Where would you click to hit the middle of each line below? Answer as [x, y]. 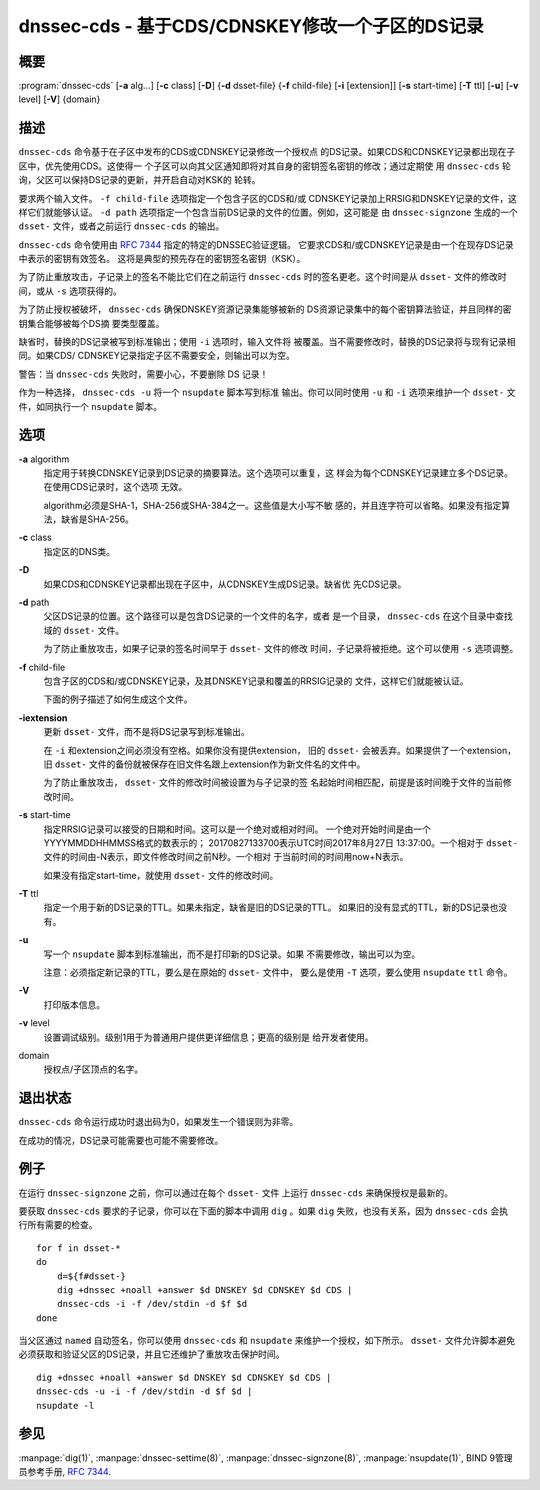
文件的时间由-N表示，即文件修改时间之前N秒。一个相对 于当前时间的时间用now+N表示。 [226, 857]
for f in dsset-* [78, 1248]
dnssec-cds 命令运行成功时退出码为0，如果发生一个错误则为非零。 [158, 1122]
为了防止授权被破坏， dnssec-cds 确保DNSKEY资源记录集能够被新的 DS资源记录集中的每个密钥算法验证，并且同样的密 [265, 309]
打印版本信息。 [74, 1004]
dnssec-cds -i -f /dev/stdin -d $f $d [152, 1304]
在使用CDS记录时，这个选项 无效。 [115, 487]
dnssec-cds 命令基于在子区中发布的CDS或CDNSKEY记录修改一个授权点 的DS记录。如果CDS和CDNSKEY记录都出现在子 [267, 152]
